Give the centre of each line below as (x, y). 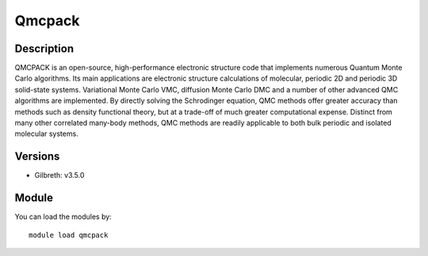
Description (44, 49)
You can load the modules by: (63, 216)
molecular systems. (46, 134)
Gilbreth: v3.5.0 (59, 175)
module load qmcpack (69, 235)
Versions (37, 157)
